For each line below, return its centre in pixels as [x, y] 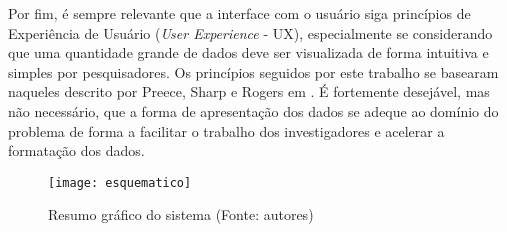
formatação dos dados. [76, 150]
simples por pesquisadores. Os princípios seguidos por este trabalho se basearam [253, 71]
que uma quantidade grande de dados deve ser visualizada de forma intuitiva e [248, 52]
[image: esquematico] [120, 182]
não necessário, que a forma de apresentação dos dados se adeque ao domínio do [253, 110]
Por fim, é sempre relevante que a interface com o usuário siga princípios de [239, 13]
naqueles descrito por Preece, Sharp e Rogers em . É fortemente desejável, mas [249, 91]
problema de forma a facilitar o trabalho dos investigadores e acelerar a [226, 130]
